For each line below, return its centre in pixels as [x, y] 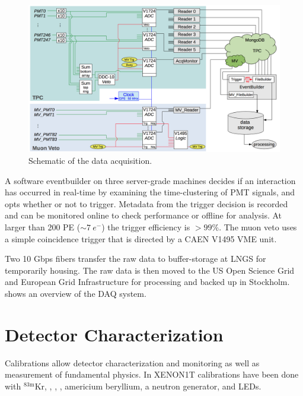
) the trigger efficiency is [146, 227]
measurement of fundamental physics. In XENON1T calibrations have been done [152, 374]
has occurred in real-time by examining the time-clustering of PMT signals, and [150, 192]
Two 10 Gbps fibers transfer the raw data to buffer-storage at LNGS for [135, 259]
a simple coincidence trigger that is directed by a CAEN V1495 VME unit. [141, 238]
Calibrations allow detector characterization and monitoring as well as [132, 362]
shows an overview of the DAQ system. [76, 293]
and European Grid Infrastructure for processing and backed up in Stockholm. [147, 282]
